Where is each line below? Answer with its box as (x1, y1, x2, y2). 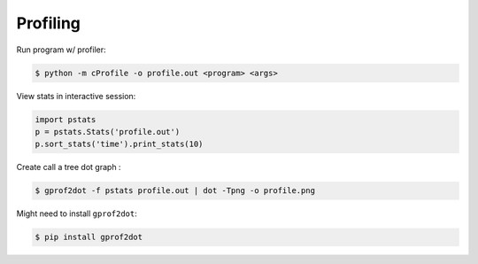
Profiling (16, 13, 81, 33)
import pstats (35, 114, 96, 124)
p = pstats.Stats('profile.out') (35, 127, 181, 136)
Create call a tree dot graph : (16, 162, 121, 173)
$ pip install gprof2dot (35, 232, 143, 243)
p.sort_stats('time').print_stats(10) (35, 139, 204, 150)
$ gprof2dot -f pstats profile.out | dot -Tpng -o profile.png (35, 186, 316, 196)
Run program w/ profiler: (16, 44, 106, 55)
